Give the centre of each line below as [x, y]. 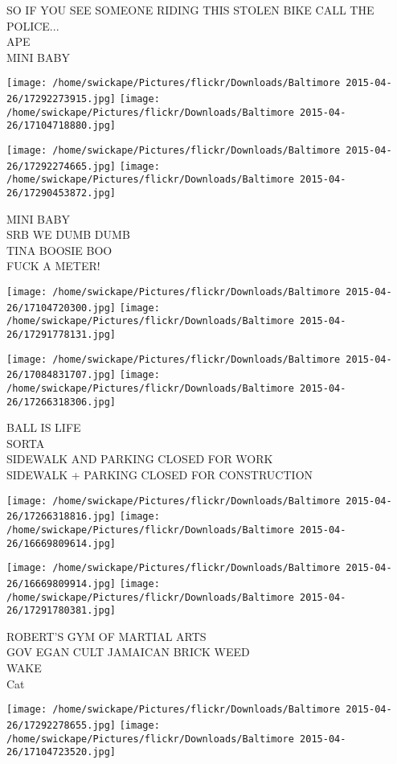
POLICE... [33, 25]
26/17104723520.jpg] [61, 752]
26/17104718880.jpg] [61, 126]
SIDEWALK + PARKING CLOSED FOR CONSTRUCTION [160, 475]
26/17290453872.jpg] [61, 193]
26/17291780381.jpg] [61, 611]
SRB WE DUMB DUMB [68, 234]
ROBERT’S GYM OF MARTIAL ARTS [106, 636]
